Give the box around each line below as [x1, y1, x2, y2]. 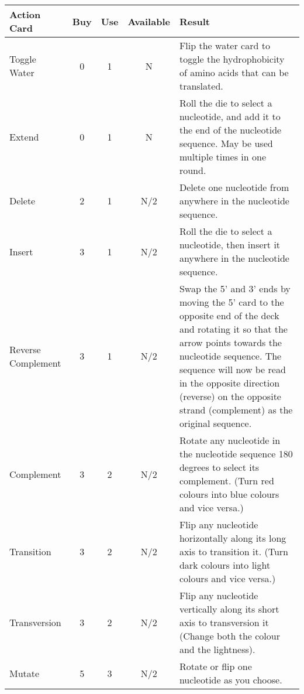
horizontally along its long [179, 531, 286, 545]
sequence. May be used [179, 136, 273, 150]
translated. [179, 79, 223, 93]
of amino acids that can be [179, 66, 289, 79]
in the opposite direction [179, 376, 280, 389]
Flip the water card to [179, 39, 270, 52]
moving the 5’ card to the [179, 295, 284, 309]
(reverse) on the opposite [179, 389, 281, 403]
